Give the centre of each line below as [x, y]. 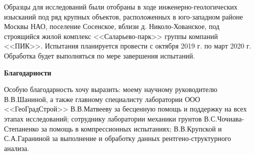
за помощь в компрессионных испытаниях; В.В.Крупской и [131, 128]
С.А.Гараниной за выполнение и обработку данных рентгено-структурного [118, 138]
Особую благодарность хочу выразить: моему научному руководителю [111, 89]
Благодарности [28, 72]
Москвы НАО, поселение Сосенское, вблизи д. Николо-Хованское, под [112, 26]
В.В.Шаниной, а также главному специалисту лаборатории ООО [102, 99]
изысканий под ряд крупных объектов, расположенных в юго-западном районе [123, 16]
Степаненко [21, 128]
